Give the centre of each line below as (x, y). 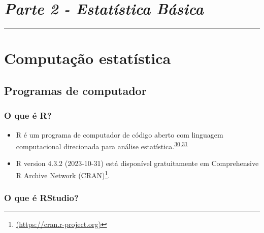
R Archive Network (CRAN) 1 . (63, 174)
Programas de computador (75, 90)
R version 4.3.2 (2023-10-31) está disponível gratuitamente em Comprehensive (137, 163)
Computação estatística (88, 58)
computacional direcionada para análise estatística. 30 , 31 (102, 145)
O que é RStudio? (41, 198)
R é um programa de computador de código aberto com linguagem (120, 134)
